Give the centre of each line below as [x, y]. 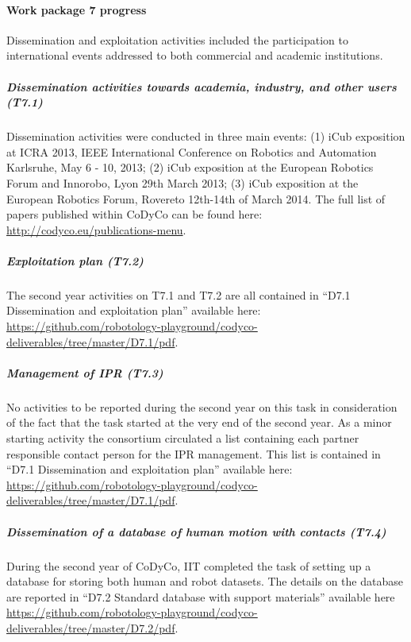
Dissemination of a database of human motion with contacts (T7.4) [196, 531]
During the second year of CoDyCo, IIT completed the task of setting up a [189, 565]
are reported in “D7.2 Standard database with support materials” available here [201, 596]
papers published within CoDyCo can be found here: [134, 214]
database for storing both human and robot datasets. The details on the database [205, 581]
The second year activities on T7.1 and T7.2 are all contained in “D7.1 [179, 294]
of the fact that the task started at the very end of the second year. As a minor [199, 422]
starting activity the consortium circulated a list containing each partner [183, 437]
